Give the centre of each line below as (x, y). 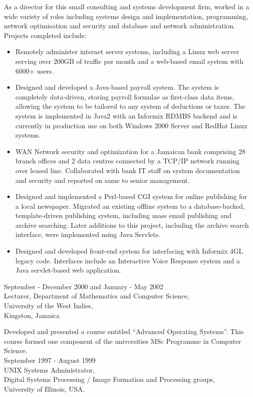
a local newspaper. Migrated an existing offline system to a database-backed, (130, 206)
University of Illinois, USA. (44, 388)
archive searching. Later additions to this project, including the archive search (132, 225)
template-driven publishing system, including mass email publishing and (123, 215)
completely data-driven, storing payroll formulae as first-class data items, (125, 96)
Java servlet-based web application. (68, 270)
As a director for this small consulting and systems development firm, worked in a (126, 6)
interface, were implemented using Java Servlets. (88, 234)
